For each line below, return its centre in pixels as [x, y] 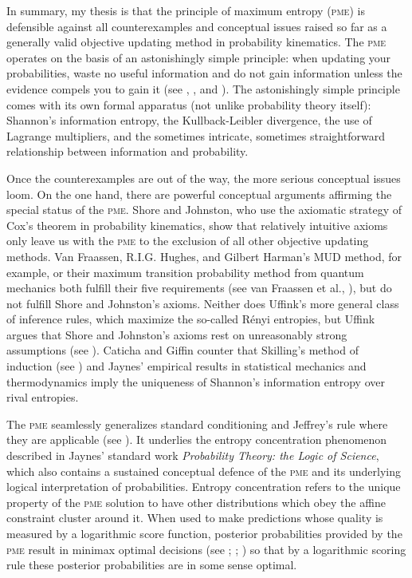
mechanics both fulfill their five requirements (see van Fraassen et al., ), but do [199, 288]
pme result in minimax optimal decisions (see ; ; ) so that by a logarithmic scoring [206, 549]
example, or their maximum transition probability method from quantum [185, 272]
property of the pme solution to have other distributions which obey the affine [196, 502]
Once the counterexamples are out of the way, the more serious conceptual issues [204, 178]
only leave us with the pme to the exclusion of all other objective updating [188, 241]
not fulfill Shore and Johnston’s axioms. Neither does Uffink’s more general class [203, 303]
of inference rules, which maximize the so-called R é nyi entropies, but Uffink [191, 319]
